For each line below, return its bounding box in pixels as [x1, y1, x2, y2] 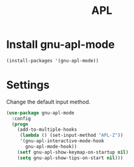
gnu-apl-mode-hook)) [25, 143, 78, 149]
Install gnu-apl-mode [6, 38, 115, 51]
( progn [12, 121, 28, 127]
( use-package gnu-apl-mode [6, 110, 75, 116]
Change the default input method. [6, 98, 91, 105]
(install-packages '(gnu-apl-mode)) [6, 57, 99, 64]
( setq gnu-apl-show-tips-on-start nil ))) [17, 155, 123, 161]
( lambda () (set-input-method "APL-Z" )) [19, 133, 123, 139]
